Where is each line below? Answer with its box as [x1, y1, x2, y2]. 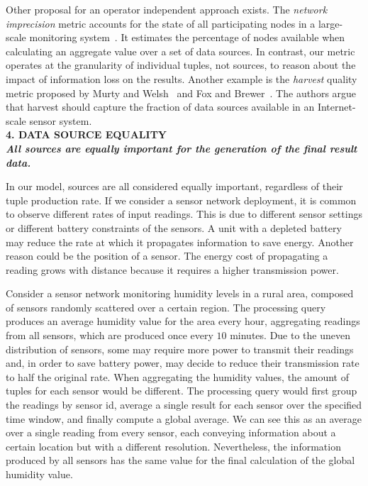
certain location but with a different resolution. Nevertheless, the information [6, 438, 341, 453]
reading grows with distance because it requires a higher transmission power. [6, 262, 339, 277]
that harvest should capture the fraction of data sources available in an [6, 99, 315, 114]
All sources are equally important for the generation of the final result [6, 140, 357, 155]
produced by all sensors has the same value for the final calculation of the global [6, 453, 355, 468]
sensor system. [29, 113, 92, 128]
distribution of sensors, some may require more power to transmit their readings [6, 341, 354, 356]
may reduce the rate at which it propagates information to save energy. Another [6, 234, 354, 249]
